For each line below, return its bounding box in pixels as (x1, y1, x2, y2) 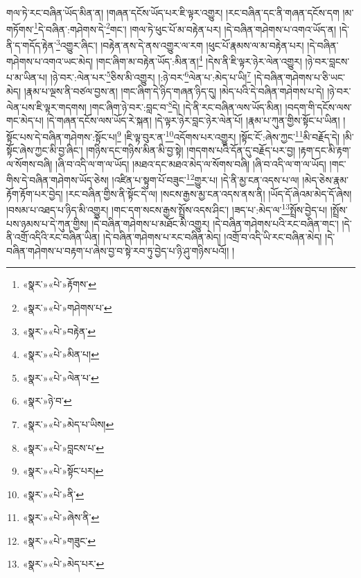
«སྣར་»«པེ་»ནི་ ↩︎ (22, 486, 84, 501)
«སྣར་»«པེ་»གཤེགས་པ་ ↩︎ (22, 300, 112, 314)
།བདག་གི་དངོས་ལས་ (285, 99, 352, 114)
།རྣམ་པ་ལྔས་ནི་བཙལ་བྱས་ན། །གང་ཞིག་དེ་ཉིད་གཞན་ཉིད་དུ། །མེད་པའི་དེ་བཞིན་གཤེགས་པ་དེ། (24, 83, 324, 98)
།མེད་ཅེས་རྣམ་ (302, 173, 349, 187)
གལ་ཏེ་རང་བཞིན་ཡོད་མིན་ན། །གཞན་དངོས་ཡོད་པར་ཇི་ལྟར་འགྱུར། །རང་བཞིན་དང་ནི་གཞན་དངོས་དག (6, 6, 340, 19)
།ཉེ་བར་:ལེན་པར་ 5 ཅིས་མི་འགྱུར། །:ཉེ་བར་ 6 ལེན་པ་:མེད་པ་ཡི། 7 (50, 68, 252, 84)
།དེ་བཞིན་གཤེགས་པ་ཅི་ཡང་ (254, 70, 345, 84)
